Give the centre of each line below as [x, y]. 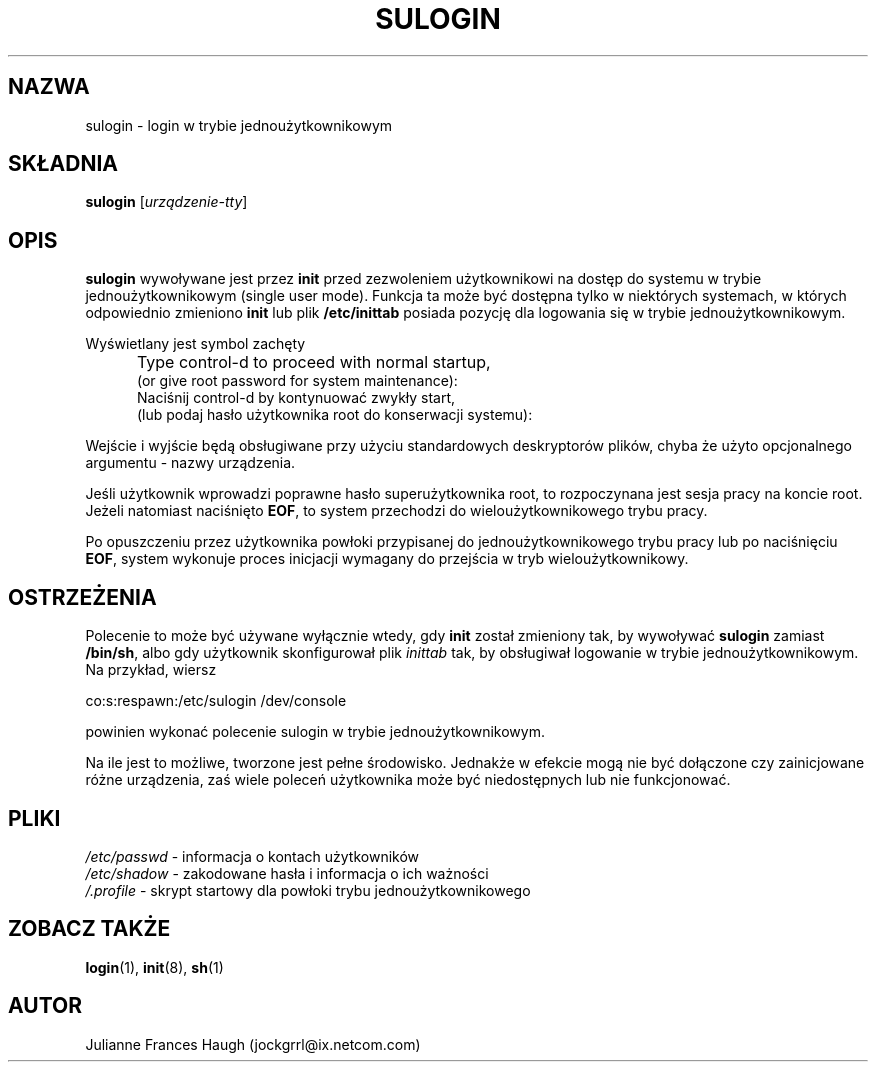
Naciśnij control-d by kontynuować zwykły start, [296, 398]
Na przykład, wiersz [151, 670]
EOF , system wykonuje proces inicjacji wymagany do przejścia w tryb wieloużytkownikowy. [387, 559]
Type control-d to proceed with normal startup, [314, 362]
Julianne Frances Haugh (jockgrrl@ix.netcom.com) [253, 1044]
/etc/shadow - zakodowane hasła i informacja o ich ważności [287, 873]
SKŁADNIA [63, 164]
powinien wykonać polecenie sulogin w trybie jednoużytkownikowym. [315, 732]
